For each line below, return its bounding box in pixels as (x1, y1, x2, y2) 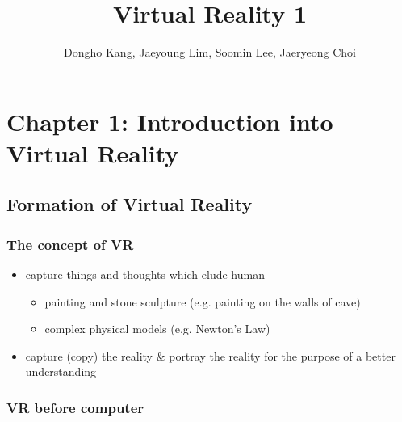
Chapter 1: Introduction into (6, 104, 333, 137)
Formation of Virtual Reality (6, 192, 253, 217)
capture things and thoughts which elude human (25, 266, 265, 283)
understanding (25, 363, 97, 380)
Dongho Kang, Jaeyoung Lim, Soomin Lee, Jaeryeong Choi (64, 44, 356, 61)
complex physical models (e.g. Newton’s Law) (44, 320, 270, 337)
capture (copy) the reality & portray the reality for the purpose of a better (25, 347, 396, 364)
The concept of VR (6, 234, 134, 254)
